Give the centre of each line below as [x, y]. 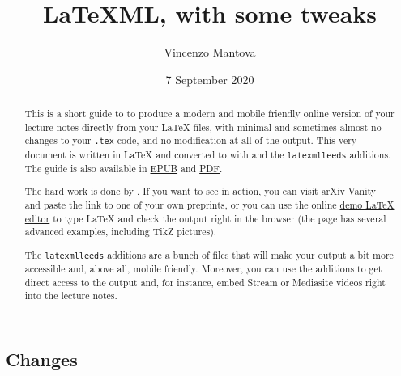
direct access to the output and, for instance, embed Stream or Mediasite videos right [205, 282]
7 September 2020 [210, 79]
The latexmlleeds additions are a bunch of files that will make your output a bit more [209, 254]
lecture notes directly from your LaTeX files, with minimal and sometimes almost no [203, 127]
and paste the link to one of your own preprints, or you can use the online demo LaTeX [209, 204]
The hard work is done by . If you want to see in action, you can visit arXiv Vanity [200, 191]
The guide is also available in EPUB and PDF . [124, 168]
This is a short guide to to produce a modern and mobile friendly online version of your [209, 114]
